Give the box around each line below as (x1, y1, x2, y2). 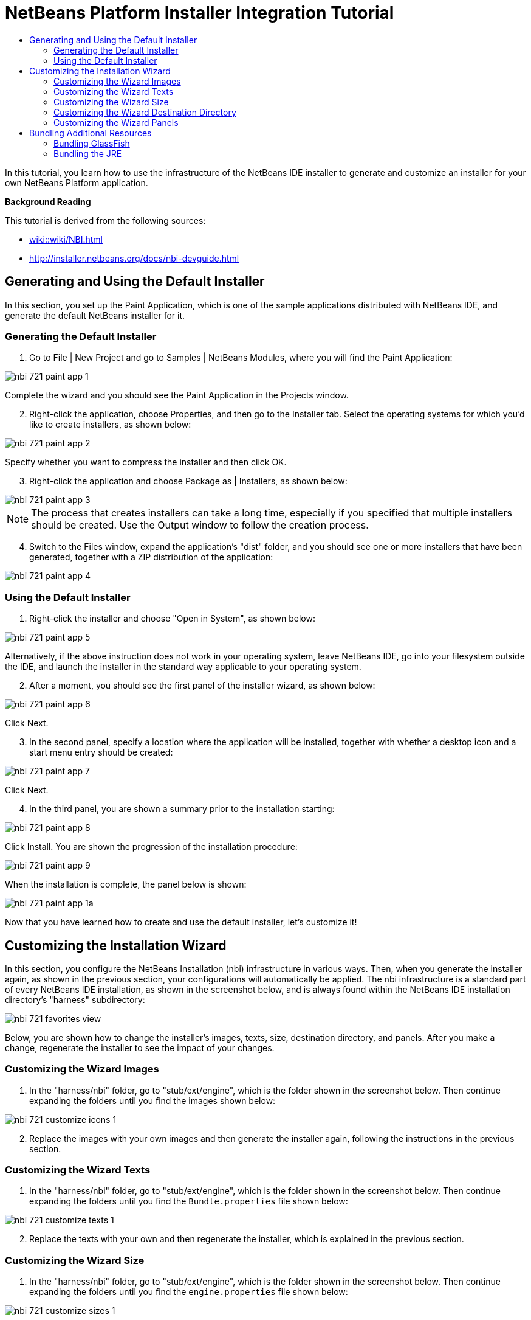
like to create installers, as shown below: (29, 419, 191, 430)
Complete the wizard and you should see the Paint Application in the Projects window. (5, 390, 349, 401)
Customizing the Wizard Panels (53, 117, 179, 128)
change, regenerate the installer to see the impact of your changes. (5, 1042, 275, 1053)
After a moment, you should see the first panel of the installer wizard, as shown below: (29, 680, 375, 691)
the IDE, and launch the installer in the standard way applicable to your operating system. (5, 661, 361, 672)
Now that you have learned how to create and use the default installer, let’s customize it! (5, 917, 357, 928)
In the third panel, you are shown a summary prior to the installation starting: (29, 804, 335, 815)
